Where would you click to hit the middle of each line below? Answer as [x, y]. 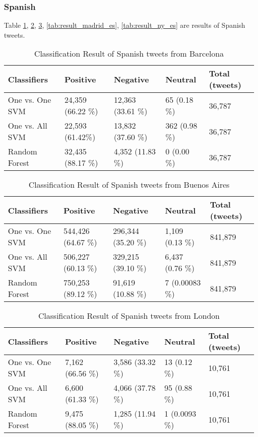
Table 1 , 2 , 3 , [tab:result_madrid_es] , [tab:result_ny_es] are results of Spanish [125, 25]
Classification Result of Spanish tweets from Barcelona [129, 54]
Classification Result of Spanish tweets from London [129, 316]
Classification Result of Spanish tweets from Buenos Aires [129, 185]
